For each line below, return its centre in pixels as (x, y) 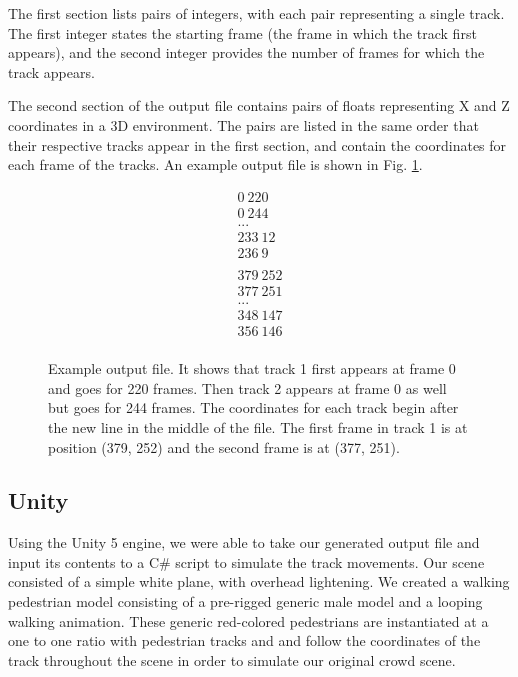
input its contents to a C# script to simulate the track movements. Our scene (246, 561)
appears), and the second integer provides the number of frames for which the (246, 52)
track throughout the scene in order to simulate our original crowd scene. (232, 659)
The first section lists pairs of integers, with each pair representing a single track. (256, 13)
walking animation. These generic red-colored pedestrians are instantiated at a (248, 620)
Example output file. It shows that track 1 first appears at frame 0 (252, 368)
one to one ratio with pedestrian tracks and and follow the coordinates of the (244, 640)
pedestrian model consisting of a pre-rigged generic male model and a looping (245, 601)
